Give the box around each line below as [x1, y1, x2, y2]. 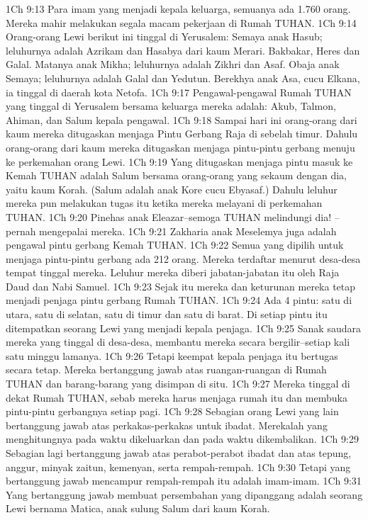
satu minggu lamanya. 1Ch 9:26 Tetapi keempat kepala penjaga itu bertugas [6, 348, 338, 363]
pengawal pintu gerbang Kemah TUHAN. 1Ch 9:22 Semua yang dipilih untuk [6, 237, 344, 252]
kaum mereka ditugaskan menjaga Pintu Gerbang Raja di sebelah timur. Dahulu [6, 126, 358, 141]
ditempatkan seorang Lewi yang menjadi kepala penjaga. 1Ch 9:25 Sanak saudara [6, 320, 361, 335]
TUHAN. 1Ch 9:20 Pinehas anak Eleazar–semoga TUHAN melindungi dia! [6, 209, 332, 224]
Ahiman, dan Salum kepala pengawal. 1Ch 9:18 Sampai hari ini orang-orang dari [6, 112, 357, 127]
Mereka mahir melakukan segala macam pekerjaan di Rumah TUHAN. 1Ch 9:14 [6, 15, 357, 30]
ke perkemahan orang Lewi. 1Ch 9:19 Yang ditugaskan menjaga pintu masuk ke [6, 154, 353, 169]
